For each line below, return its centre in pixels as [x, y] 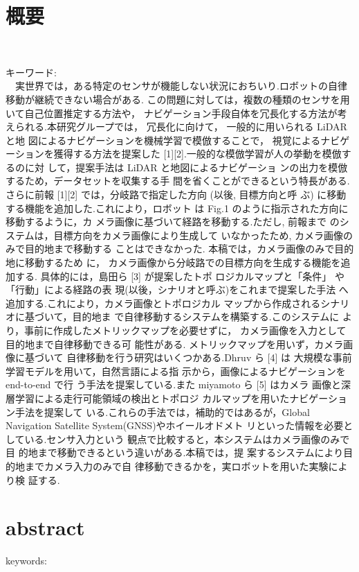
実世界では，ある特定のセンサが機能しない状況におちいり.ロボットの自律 [181, 86]
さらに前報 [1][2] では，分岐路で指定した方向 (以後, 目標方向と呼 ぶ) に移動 [176, 194]
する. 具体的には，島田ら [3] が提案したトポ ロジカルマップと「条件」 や [179, 276]
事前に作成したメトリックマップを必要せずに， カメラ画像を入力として [185, 330]
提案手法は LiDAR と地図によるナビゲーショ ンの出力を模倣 [212, 167]
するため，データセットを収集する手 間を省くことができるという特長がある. [178, 181]
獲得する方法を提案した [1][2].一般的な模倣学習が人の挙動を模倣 [197, 154]
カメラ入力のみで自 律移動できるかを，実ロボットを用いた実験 [186, 466]
